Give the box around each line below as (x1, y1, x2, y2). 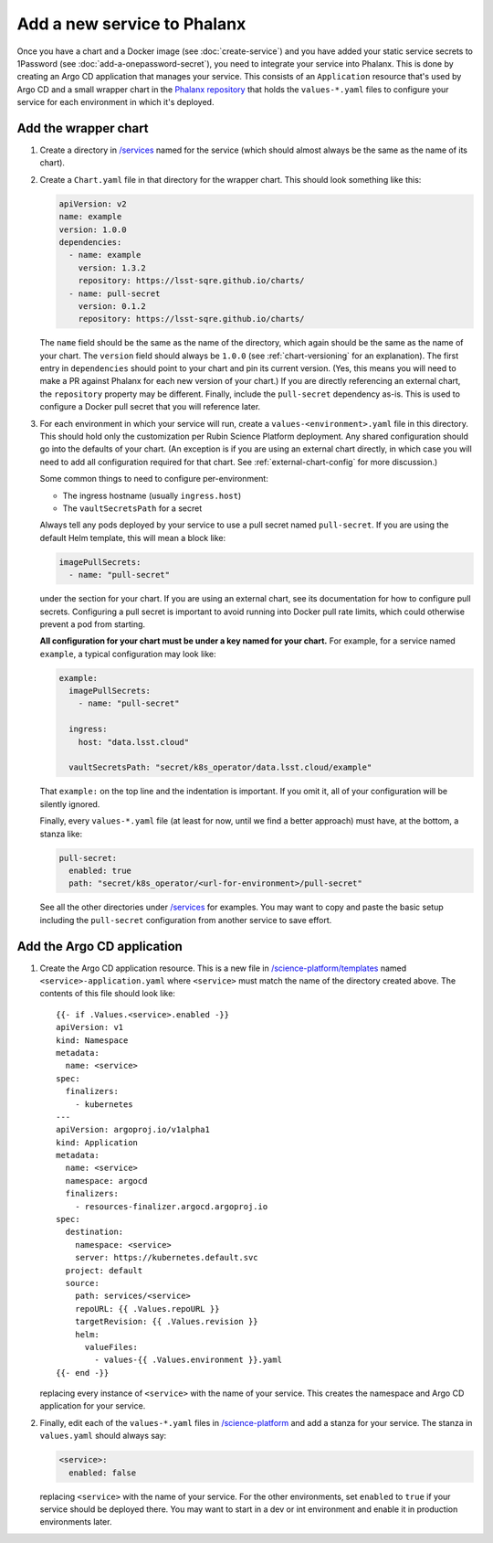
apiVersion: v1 (56, 1022, 124, 1033)
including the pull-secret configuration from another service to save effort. (39, 914, 332, 925)
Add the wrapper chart (16, 120, 150, 136)
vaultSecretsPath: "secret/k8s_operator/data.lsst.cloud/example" (68, 762, 372, 772)
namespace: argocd (65, 1176, 148, 1186)
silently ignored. (39, 798, 100, 809)
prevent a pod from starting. (39, 618, 146, 630)
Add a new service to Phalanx (16, 14, 246, 34)
